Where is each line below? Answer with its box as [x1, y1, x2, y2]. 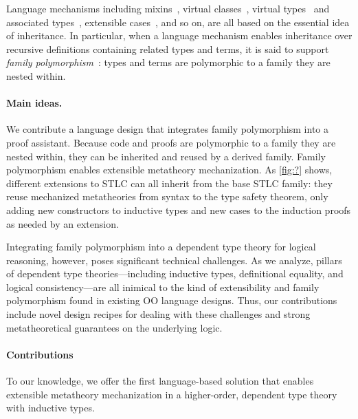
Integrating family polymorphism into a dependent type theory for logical [6, 239, 316, 254]
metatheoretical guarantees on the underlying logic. [6, 320, 223, 334]
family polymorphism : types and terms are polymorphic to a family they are [6, 55, 331, 69]
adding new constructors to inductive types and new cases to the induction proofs [6, 202, 351, 217]
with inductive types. [6, 400, 95, 415]
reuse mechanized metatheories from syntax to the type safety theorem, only [6, 189, 328, 204]
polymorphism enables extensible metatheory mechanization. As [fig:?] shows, [6, 162, 333, 177]
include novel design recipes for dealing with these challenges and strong [6, 307, 311, 321]
